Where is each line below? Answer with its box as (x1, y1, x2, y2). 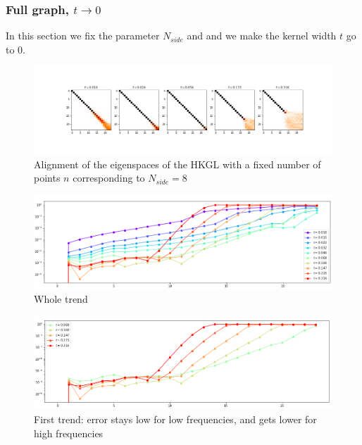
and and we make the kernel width (187, 28, 337, 43)
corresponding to (73, 170, 145, 185)
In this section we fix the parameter (6, 28, 160, 43)
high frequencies (34, 425, 104, 440)
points (34, 170, 61, 185)
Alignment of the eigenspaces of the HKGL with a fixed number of (34, 156, 321, 171)
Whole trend (34, 291, 88, 306)
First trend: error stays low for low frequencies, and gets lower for (34, 412, 317, 427)
